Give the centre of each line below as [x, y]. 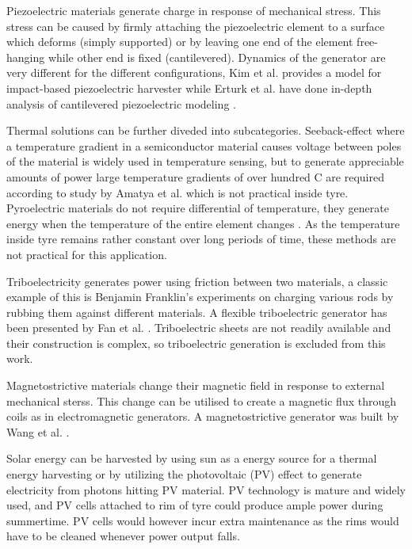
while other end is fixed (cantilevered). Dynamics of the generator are [217, 57]
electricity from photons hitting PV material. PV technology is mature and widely [206, 489]
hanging [26, 57]
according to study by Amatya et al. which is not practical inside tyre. [177, 192]
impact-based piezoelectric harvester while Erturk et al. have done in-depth [189, 88]
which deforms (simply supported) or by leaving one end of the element [180, 42]
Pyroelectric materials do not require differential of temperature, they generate [198, 208]
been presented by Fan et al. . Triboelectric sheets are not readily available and [199, 328]
